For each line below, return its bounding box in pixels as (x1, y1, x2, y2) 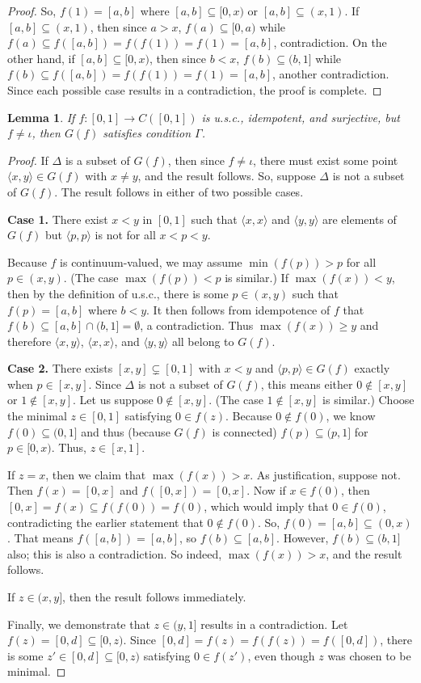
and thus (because (81, 423, 171, 440)
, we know (326, 407, 376, 424)
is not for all (95, 226, 156, 243)
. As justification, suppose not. (250, 466, 401, 483)
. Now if (246, 482, 286, 499)
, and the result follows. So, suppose (137, 167, 316, 184)
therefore (7, 332, 52, 349)
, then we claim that (45, 466, 146, 483)
